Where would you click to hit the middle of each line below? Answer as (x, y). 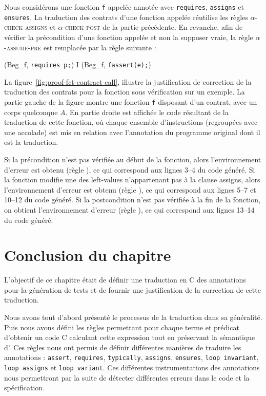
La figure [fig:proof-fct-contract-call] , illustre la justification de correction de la (128, 81)
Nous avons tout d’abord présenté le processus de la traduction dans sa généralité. (133, 317)
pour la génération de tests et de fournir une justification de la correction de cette (132, 289)
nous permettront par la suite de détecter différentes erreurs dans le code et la (127, 377)
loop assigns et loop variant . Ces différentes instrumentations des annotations (132, 367)
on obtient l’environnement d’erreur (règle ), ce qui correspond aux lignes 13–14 (129, 209)
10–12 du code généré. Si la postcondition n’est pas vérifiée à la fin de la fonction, (132, 200)
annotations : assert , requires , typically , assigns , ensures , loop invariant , (131, 357)
